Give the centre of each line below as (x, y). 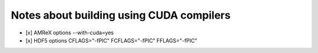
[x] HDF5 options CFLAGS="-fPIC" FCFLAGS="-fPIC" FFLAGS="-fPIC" (111, 40)
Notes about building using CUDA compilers (121, 15)
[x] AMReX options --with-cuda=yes (70, 33)
